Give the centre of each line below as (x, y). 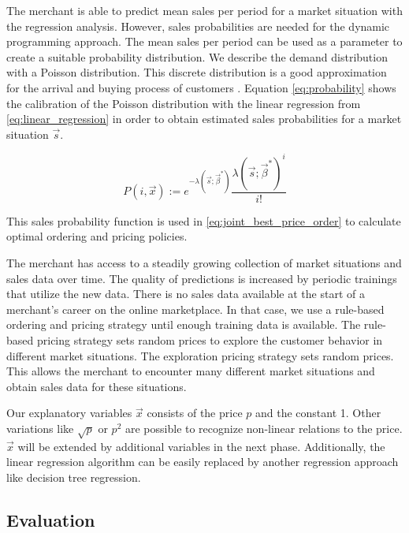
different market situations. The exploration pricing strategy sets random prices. (200, 355)
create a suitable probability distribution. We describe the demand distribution (197, 56)
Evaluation (51, 519)
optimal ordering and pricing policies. (97, 236)
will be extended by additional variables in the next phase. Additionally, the (201, 446)
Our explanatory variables (69, 413)
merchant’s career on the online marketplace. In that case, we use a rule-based (195, 309)
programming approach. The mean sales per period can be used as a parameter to (204, 41)
